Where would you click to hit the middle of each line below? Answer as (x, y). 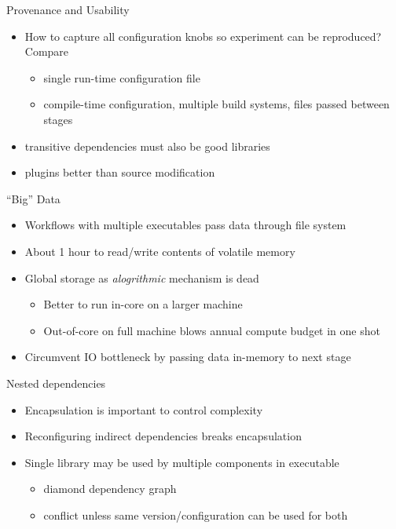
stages (58, 119)
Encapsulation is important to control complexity (144, 409)
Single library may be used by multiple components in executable (182, 462)
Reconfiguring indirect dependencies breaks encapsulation (163, 436)
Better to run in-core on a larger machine (143, 304)
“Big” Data (33, 198)
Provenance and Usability (68, 9)
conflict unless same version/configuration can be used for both (196, 514)
